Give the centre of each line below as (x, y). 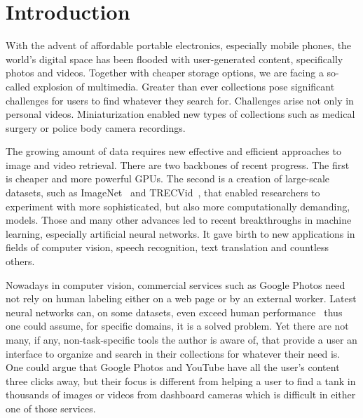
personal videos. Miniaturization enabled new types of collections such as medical (180, 114)
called (18, 86)
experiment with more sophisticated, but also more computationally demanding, (178, 206)
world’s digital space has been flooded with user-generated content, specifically (174, 59)
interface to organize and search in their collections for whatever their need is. (173, 353)
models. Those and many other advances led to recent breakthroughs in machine (179, 220)
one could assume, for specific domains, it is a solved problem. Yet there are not (177, 326)
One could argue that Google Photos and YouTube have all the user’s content (173, 367)
